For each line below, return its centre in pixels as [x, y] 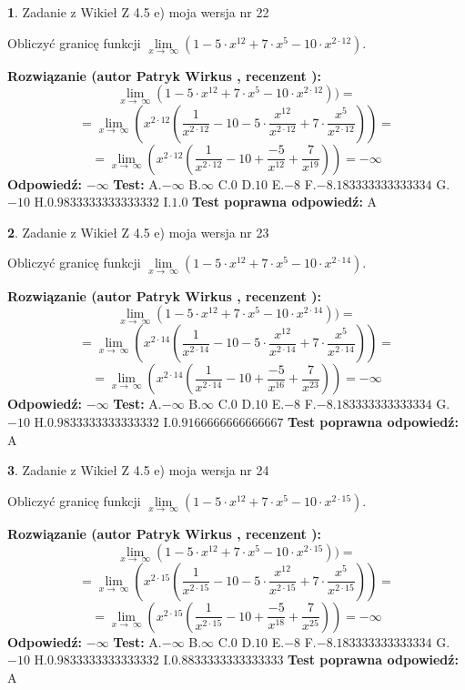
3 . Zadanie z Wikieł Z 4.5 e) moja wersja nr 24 [138, 470]
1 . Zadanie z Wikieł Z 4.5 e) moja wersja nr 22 [138, 12]
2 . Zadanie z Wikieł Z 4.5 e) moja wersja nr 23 [138, 232]
